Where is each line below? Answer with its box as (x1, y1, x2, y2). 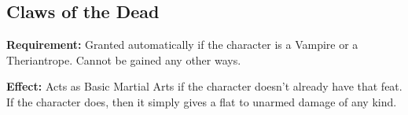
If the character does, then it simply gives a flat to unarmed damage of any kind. (6, 93, 397, 109)
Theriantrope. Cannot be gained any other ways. (6, 51, 241, 68)
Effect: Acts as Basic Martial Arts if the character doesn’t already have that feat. (6, 78, 402, 95)
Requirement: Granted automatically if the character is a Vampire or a (6, 36, 358, 53)
